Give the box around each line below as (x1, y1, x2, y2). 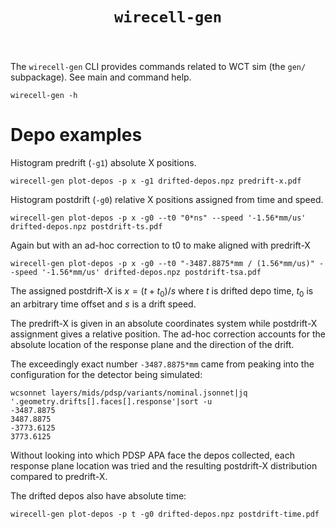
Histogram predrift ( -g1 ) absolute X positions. (10, 157, 197, 169)
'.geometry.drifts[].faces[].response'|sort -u (10, 396, 213, 407)
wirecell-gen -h (10, 91, 78, 101)
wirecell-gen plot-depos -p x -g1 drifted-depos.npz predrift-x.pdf (10, 176, 302, 187)
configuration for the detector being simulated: (10, 368, 203, 380)
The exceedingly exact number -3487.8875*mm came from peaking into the (10, 358, 315, 370)
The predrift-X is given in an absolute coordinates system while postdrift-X (10, 317, 318, 329)
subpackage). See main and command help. (10, 71, 192, 83)
